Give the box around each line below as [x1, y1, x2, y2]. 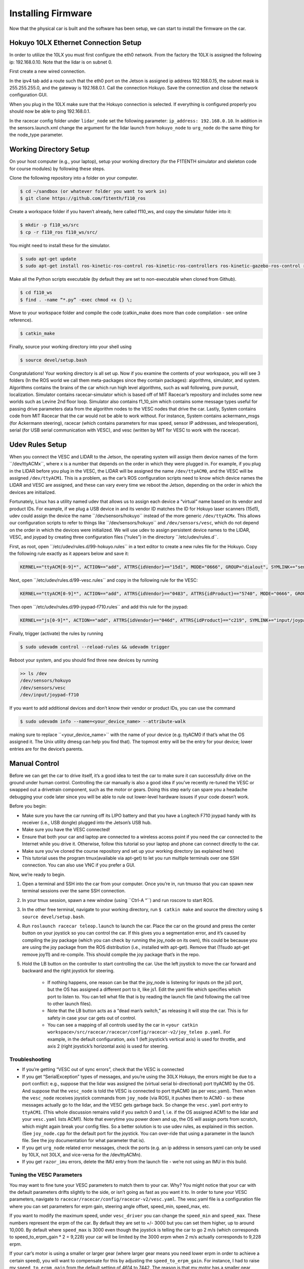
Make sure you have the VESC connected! [22, 826, 110, 832]
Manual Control [9, 759, 59, 767]
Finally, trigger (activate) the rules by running [9, 630, 103, 637]
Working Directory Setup [9, 145, 90, 154]
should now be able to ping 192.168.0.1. [9, 108, 91, 114]
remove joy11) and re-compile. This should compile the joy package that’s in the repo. [22, 951, 200, 957]
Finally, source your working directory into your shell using [9, 343, 132, 350]
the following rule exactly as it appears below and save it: [9, 550, 129, 556]
